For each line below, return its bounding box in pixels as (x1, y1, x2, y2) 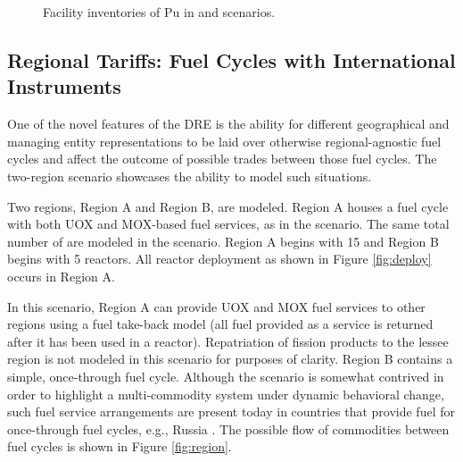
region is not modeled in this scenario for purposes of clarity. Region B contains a (7, 349, 453, 368)
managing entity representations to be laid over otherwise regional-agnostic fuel (7, 131, 442, 150)
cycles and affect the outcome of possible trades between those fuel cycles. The (7, 149, 437, 168)
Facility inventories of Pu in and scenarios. (43, 3, 276, 21)
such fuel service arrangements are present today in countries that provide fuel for (7, 402, 455, 421)
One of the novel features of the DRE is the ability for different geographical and (7, 114, 450, 133)
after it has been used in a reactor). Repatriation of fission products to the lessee (7, 332, 449, 350)
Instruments (7, 72, 121, 100)
